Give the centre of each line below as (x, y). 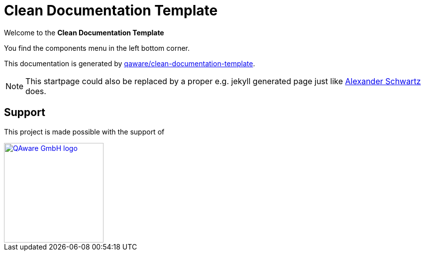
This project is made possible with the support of (84, 131)
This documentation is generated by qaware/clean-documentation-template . (130, 63)
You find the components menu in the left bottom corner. (97, 48)
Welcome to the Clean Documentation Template (84, 32)
